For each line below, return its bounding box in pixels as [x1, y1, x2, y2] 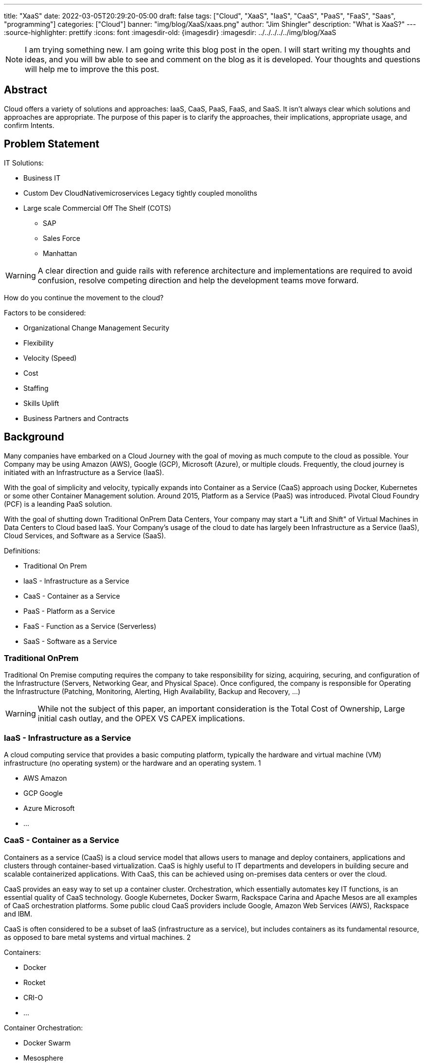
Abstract [4, 84, 47, 96]
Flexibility [23, 338, 54, 347]
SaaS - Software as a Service [23, 637, 117, 645]
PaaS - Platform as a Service [23, 606, 115, 615]
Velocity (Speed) [23, 353, 77, 362]
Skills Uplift [23, 399, 59, 407]
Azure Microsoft [23, 804, 75, 813]
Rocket [23, 978, 46, 987]
